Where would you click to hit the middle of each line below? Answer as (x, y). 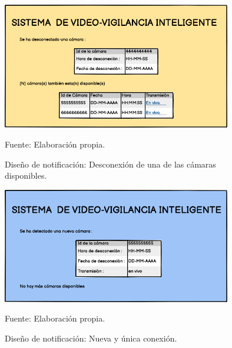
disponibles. (26, 175)
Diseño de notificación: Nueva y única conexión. (91, 338)
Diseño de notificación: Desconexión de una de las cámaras (110, 164)
